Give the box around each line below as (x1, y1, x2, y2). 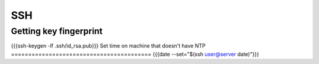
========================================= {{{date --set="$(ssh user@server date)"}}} (11, 50, 259, 58)
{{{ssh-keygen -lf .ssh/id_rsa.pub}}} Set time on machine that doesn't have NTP (11, 42, 206, 49)
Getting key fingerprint (11, 26, 103, 36)
